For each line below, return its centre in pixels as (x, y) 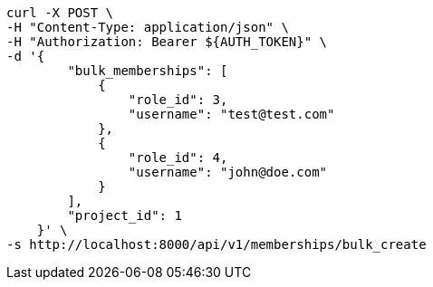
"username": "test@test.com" (231, 114)
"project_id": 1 (125, 215)
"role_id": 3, (178, 100)
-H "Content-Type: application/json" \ (148, 27)
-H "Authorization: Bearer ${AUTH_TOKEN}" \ (167, 42)
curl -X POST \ (60, 13)
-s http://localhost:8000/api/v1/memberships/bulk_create (216, 244)
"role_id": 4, (178, 158)
